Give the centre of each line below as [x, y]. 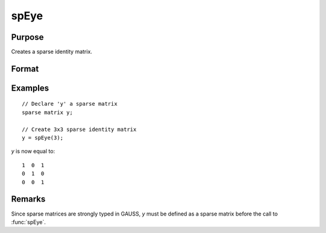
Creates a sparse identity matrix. [52, 52]
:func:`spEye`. [28, 222]
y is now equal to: [33, 152]
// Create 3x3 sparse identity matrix [79, 129]
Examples [30, 88]
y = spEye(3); [43, 138]
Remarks [28, 199]
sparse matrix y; [47, 112]
